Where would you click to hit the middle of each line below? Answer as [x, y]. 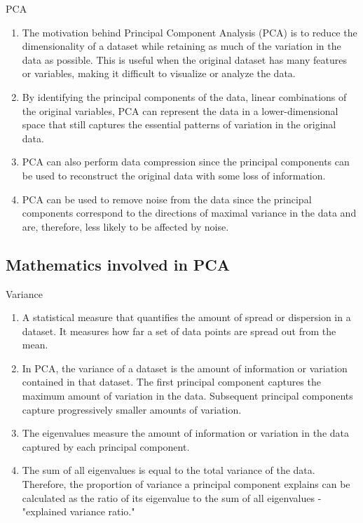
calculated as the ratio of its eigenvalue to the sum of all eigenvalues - [172, 497]
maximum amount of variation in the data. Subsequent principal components [187, 396]
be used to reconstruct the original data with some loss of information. [174, 175]
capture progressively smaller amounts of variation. [132, 409]
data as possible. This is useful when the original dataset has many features [184, 59]
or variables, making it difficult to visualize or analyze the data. [159, 73]
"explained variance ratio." [78, 511]
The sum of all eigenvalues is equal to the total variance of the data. [169, 470]
